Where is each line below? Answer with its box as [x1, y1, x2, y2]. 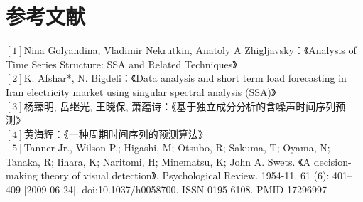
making [6, 168, 38, 183]
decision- [313, 154, 352, 169]
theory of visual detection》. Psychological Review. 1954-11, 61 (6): [40, 168, 330, 183]
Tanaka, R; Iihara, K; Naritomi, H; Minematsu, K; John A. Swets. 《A [6, 154, 310, 169]
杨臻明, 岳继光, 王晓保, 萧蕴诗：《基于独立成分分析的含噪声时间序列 [23, 98, 336, 113]
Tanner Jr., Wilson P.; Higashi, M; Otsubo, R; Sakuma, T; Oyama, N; [23, 140, 330, 155]
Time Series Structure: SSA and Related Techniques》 [6, 56, 237, 71]
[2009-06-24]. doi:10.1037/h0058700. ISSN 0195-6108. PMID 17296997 [23, 182, 327, 197]
